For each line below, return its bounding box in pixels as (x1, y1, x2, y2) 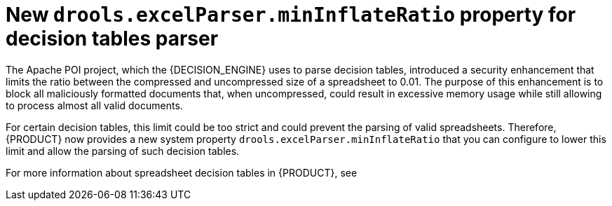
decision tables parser (6, 27, 219, 50)
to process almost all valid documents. (6, 99, 183, 111)
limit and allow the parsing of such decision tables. (6, 144, 240, 157)
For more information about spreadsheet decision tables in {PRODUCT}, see (6, 166, 358, 179)
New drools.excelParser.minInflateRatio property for (6, 3, 576, 27)
